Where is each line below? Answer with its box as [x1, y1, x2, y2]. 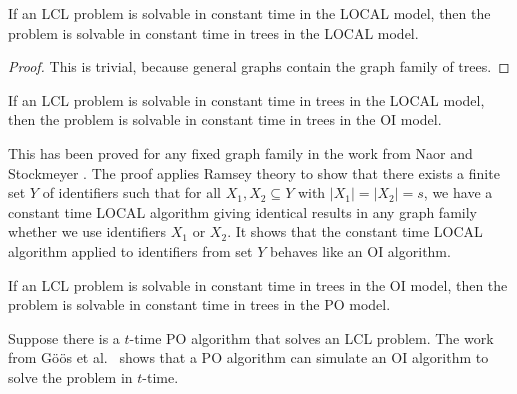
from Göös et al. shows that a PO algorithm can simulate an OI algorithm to [8, 347, 489, 368]
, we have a [423, 182, 493, 203]
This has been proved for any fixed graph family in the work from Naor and [8, 142, 473, 163]
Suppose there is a [8, 327, 120, 348]
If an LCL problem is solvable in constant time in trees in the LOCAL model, [8, 89, 485, 110]
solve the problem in [8, 366, 133, 387]
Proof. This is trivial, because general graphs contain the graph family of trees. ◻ [8, 56, 510, 77]
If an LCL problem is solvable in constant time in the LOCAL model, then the [8, 3, 491, 23]
